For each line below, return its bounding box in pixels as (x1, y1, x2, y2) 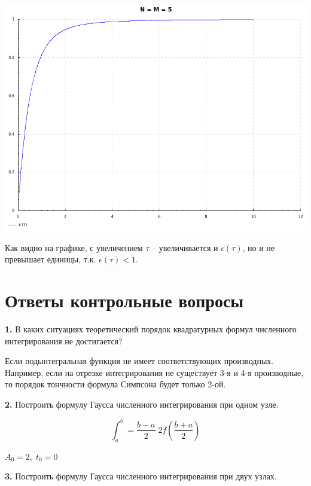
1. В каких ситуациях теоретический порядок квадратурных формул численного (5, 322, 297, 335)
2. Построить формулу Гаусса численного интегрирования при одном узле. (5, 398, 279, 410)
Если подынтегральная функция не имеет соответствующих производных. (5, 354, 274, 367)
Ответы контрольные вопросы (5, 288, 244, 312)
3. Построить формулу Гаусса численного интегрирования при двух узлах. (5, 470, 277, 482)
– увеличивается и (152, 241, 218, 253)
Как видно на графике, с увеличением (5, 241, 143, 253)
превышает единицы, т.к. (5, 253, 96, 265)
